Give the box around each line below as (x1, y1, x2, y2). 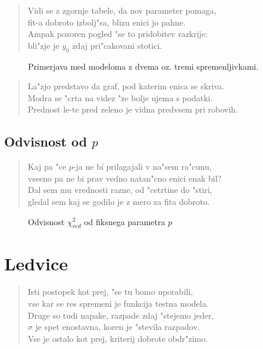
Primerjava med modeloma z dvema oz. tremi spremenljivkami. (28, 60, 259, 72)
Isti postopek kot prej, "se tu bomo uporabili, (27, 285, 193, 298)
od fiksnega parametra (84, 215, 165, 228)
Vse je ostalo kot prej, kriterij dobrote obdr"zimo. (27, 332, 208, 344)
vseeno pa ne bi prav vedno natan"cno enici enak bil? (27, 172, 222, 184)
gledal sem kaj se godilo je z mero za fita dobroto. (27, 195, 210, 207)
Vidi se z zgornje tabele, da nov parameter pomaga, (27, 4, 217, 16)
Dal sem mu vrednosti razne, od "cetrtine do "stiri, (27, 183, 212, 196)
